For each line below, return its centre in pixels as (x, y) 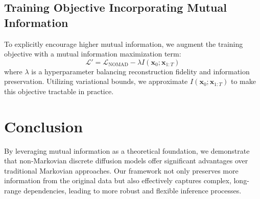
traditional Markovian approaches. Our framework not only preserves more (121, 170)
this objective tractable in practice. (59, 91)
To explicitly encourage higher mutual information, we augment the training (124, 44)
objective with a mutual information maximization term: (93, 54)
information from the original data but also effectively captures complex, (118, 180)
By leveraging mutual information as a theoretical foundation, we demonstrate (127, 150)
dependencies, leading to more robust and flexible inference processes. (133, 191)
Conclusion (44, 126)
